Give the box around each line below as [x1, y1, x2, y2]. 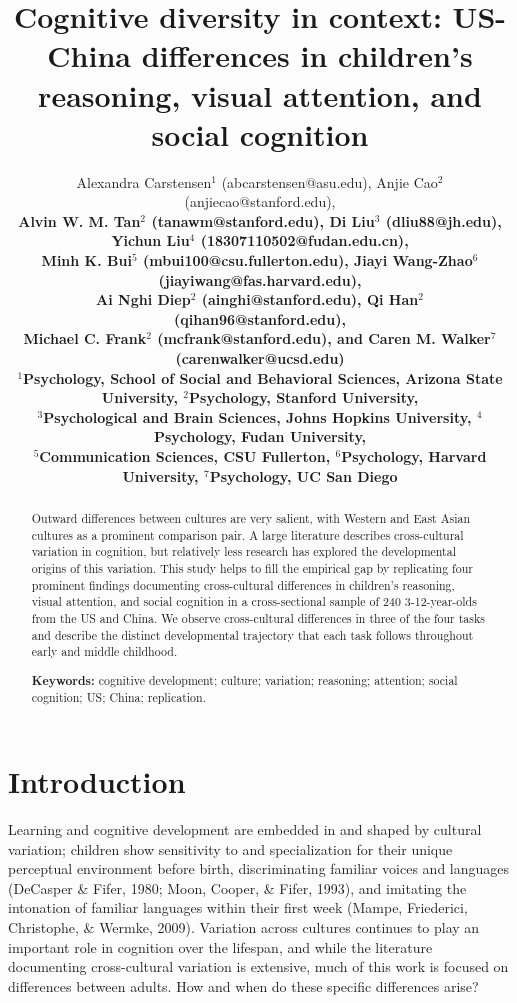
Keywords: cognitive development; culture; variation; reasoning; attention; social [31, 671, 458, 689]
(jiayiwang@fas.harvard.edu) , [158, 269, 362, 290]
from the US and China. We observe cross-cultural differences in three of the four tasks [31, 609, 485, 626]
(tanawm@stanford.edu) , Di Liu [151, 210, 375, 231]
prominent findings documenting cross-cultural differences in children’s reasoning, [31, 576, 455, 593]
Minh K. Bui [41, 250, 132, 271]
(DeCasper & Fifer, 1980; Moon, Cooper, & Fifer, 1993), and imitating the [8, 877, 467, 898]
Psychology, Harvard [341, 446, 487, 466]
